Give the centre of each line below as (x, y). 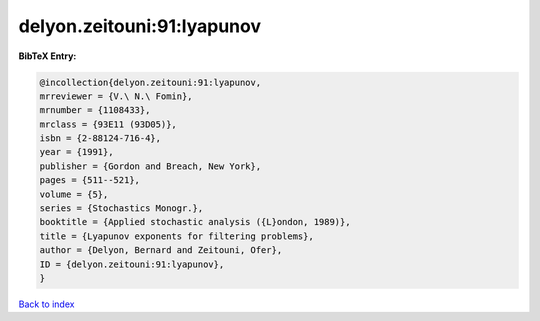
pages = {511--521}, (89, 180)
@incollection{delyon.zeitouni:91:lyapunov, (150, 82)
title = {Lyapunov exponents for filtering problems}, (176, 236)
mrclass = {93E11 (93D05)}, (108, 124)
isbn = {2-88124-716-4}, (100, 138)
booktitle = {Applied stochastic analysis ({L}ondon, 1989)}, (195, 222)
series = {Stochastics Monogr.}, (121, 208)
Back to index (46, 304)
